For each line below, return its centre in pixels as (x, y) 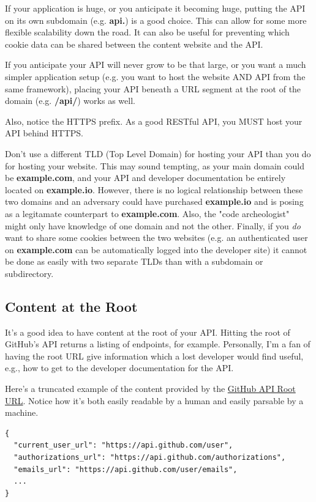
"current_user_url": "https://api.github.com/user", (123, 445)
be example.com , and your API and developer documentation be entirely (145, 178)
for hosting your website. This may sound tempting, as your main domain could (155, 165)
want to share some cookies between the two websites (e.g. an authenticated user (156, 238)
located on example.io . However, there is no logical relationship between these (154, 189)
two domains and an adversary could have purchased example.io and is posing (154, 201)
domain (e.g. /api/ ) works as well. (70, 101)
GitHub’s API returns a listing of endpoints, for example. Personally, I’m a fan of (158, 344)
